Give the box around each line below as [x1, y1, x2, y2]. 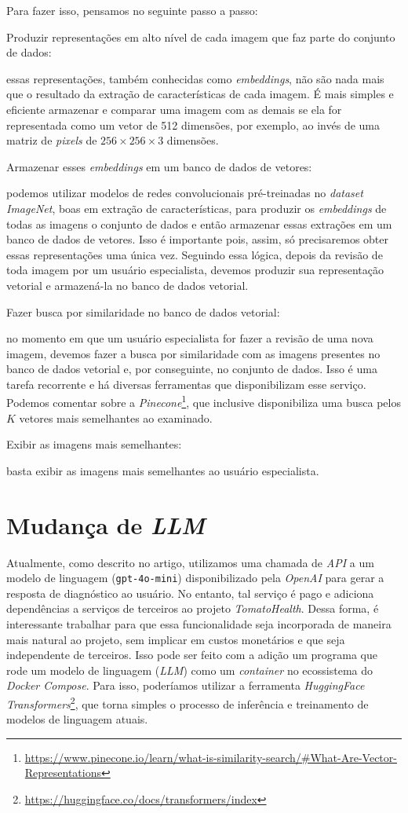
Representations [24, 764, 102, 781]
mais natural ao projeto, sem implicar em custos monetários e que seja [6, 631, 345, 647]
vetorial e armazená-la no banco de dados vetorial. [6, 276, 249, 293]
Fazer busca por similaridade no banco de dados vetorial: [6, 303, 280, 320]
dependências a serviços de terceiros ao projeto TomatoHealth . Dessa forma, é [6, 600, 379, 617]
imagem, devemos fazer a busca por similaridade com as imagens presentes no [6, 345, 381, 361]
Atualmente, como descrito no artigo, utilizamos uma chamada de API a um [6, 554, 374, 570]
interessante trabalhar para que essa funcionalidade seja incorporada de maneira [6, 616, 392, 632]
